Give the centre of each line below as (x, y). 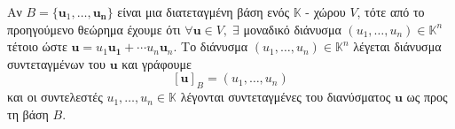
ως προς (427, 97)
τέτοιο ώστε (37, 46)
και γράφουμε (157, 63)
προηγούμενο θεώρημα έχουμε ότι (94, 29)
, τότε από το (391, 11)
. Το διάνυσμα (211, 46)
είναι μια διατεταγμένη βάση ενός (204, 11)
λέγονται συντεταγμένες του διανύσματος (286, 97)
